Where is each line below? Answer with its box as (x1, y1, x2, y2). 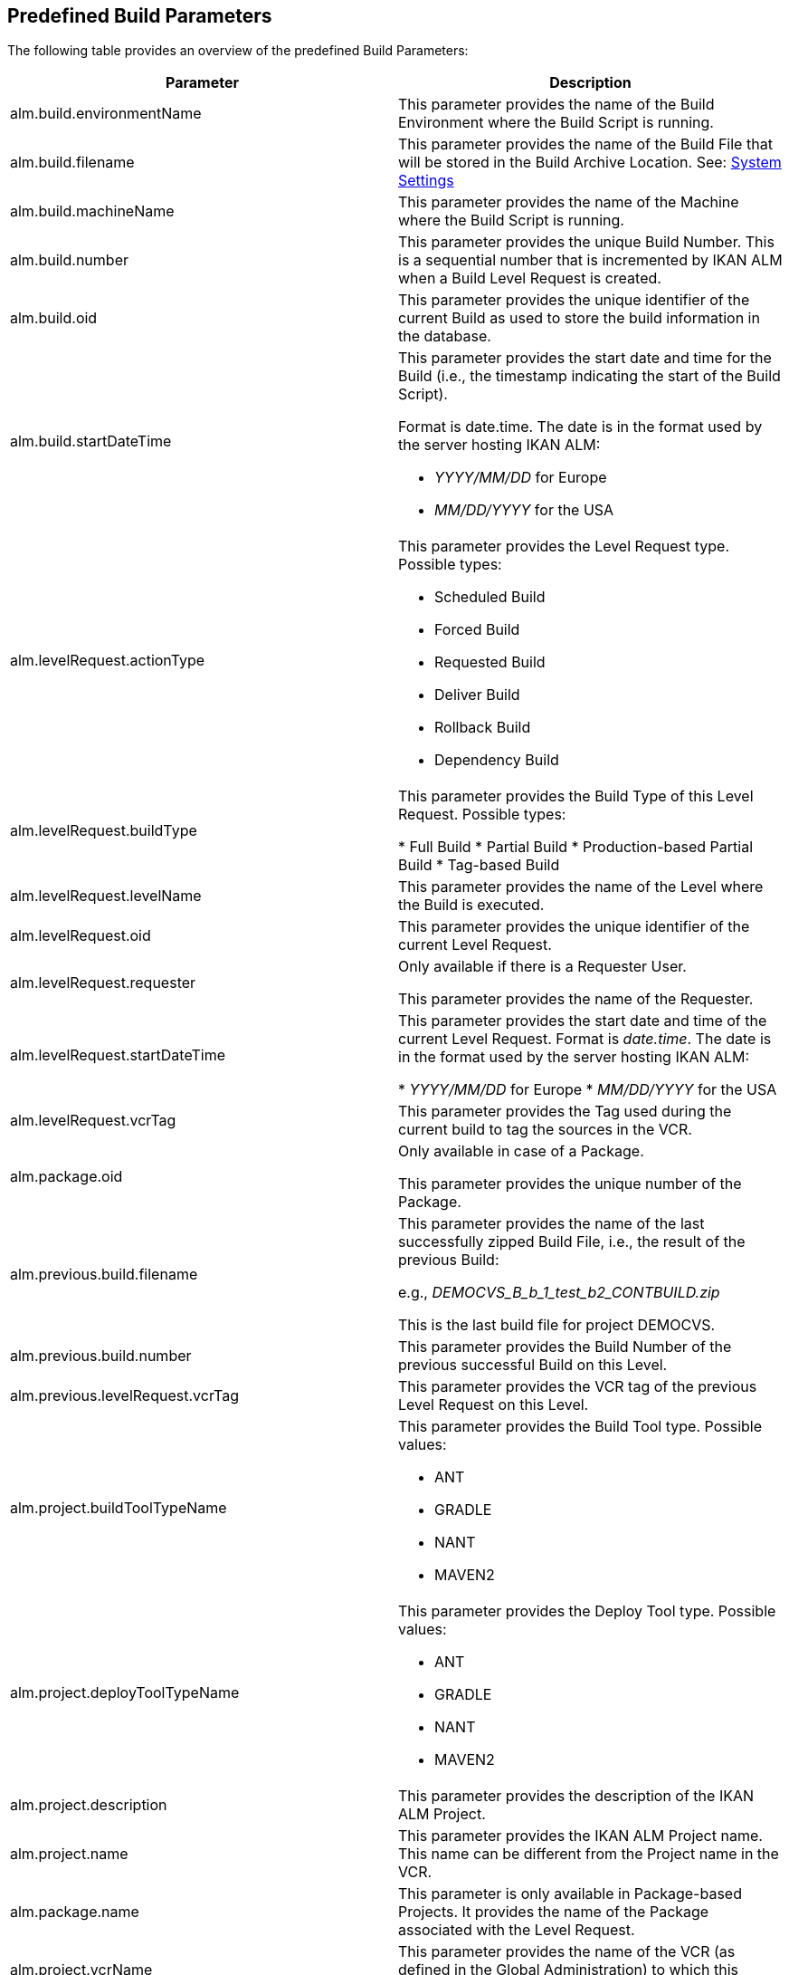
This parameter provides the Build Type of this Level (398, 787, 754, 806)
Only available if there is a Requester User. (398, 957, 687, 976)
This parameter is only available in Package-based (398, 1884, 742, 1903)
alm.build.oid (10, 309, 98, 328)
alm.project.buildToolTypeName (10, 1499, 227, 1518)
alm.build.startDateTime (10, 432, 172, 451)
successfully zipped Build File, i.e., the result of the (398, 1232, 746, 1251)
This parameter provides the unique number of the (398, 1174, 742, 1194)
